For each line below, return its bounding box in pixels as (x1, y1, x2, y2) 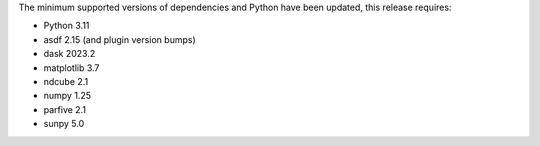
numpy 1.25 (43, 90, 92, 102)
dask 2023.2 (43, 48, 96, 60)
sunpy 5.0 (43, 118, 85, 130)
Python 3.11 (43, 20, 90, 32)
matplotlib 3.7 (43, 61, 100, 74)
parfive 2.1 (43, 103, 87, 115)
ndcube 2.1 (43, 75, 89, 87)
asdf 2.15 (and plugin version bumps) (43, 33, 197, 45)
